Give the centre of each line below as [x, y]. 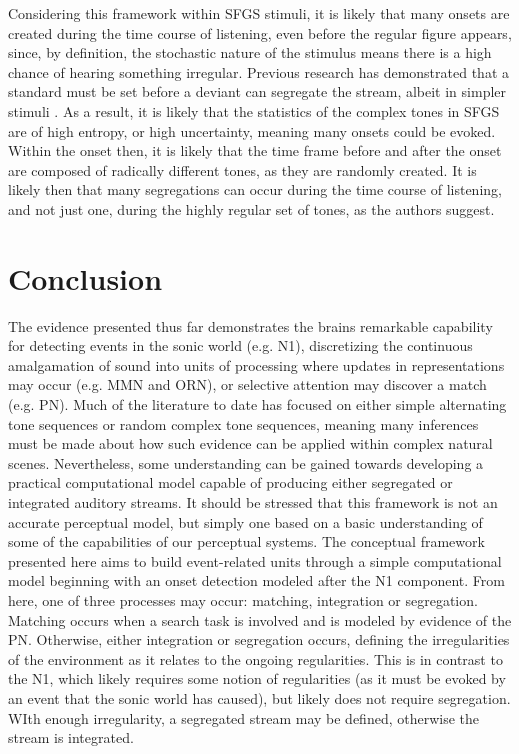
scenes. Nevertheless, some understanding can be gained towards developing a [246, 462]
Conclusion [85, 277]
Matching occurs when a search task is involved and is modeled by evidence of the [260, 619]
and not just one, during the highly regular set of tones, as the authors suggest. [251, 208]
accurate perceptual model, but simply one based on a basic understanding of [245, 521]
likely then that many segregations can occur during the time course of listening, [255, 189]
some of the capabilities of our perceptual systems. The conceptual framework [246, 541]
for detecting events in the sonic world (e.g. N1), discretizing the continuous [240, 345]
